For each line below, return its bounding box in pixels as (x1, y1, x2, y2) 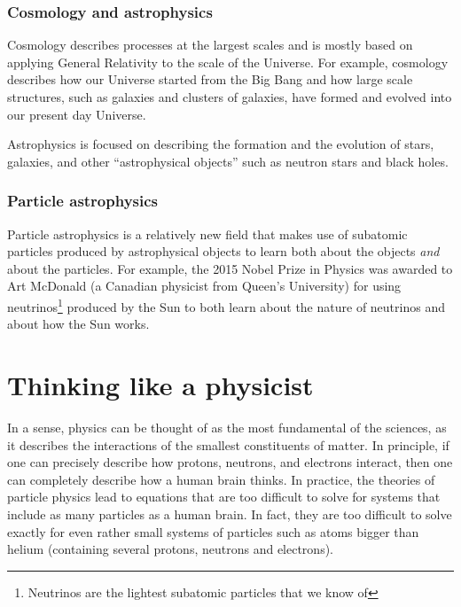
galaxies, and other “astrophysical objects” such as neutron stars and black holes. (7, 152, 449, 170)
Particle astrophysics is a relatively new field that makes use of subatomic (7, 224, 408, 243)
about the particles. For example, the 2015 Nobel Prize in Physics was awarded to (7, 259, 453, 277)
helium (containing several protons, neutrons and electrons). (7, 540, 333, 558)
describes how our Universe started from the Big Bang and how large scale (7, 70, 413, 89)
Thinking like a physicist (7, 367, 314, 402)
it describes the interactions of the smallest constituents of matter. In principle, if (7, 435, 449, 454)
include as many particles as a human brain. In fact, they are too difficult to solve (7, 504, 452, 523)
